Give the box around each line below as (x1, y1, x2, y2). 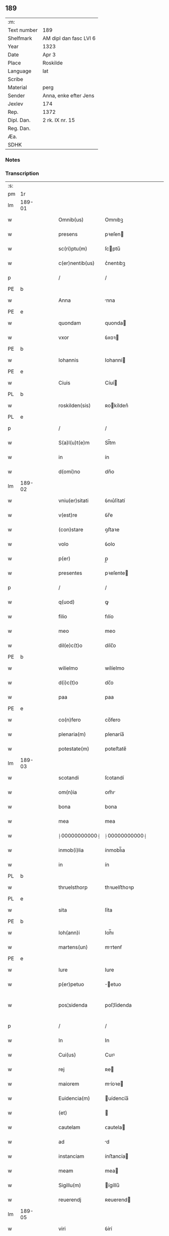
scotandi (58, 774, 79, 782)
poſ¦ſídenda (105, 1002, 132, 1009)
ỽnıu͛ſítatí (105, 497, 125, 504)
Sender (8, 92, 25, 99)
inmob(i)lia (58, 847, 84, 854)
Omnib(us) (58, 216, 84, 223)
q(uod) (58, 599, 75, 606)
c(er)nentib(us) (58, 259, 95, 267)
